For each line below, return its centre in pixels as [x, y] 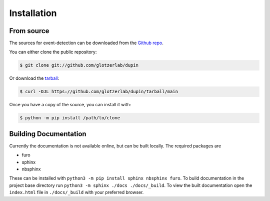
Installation [33, 13]
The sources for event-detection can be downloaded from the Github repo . [86, 43]
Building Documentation [48, 134]
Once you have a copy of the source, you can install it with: [70, 105]
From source [29, 31]
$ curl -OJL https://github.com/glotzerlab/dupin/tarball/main [99, 92]
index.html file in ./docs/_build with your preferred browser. [76, 192]
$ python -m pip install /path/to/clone [70, 118]
